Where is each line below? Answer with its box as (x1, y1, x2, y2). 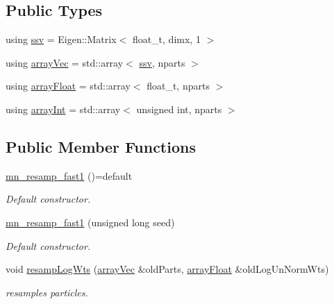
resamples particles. (6, 285, 88, 299)
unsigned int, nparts (136, 101, 222, 116)
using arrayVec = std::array (6, 55, 124, 69)
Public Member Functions (6, 135, 196, 157)
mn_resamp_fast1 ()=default (6, 168, 133, 183)
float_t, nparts (147, 78, 210, 93)
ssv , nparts (139, 55, 185, 69)
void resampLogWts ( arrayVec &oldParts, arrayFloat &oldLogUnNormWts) (6, 262, 329, 276)
